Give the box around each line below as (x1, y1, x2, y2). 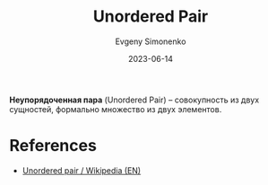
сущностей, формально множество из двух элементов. (9, 103, 222, 114)
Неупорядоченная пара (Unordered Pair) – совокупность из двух (9, 94, 260, 105)
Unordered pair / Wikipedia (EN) (22, 164, 142, 176)
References (9, 136, 97, 156)
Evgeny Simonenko (115, 36, 186, 47)
